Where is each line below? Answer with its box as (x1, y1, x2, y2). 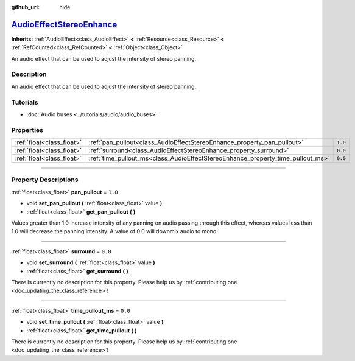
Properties (11, 125, 44, 134)
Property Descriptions (11, 175, 79, 184)
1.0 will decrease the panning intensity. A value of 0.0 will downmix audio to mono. (11, 228, 219, 235)
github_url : (11, 4, 40, 10)
